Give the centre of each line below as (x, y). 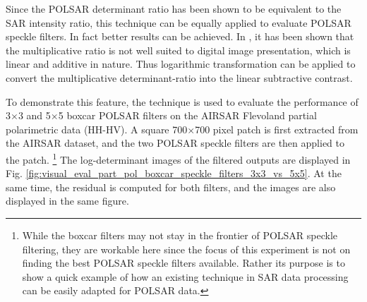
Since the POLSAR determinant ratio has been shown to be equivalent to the (174, 8)
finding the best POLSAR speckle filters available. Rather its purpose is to (183, 263)
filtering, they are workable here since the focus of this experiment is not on (186, 249)
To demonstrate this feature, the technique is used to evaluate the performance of (182, 101)
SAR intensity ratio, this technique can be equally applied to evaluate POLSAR (179, 22)
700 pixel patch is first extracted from (277, 129)
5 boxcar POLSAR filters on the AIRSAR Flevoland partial (187, 115)
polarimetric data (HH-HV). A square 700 (97, 129)
